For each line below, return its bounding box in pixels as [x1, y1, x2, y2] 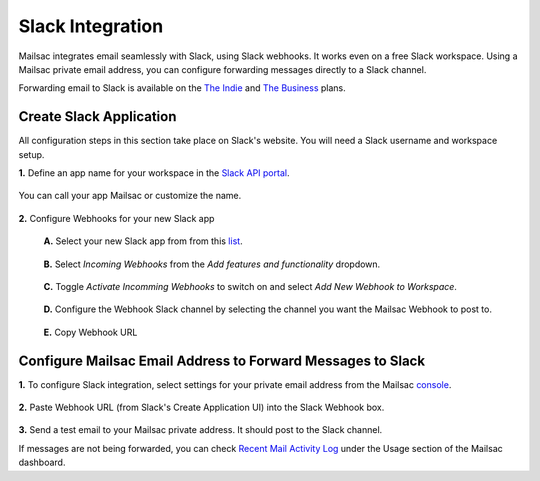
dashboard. [18, 456, 66, 469]
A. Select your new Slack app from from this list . [43, 235, 244, 247]
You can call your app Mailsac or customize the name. [18, 190, 242, 202]
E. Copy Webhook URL [43, 326, 138, 338]
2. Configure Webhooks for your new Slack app [18, 212, 215, 224]
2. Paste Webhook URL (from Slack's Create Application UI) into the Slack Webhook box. [18, 401, 385, 414]
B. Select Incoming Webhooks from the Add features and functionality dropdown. [43, 258, 381, 270]
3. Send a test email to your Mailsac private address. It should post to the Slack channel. [18, 424, 383, 436]
